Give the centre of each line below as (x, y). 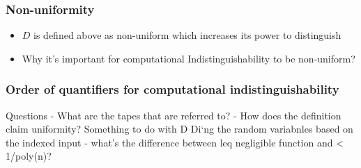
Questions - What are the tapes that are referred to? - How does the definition (174, 115)
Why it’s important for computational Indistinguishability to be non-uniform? (189, 58)
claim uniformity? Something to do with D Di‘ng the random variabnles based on (179, 129)
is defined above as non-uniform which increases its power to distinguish (187, 35)
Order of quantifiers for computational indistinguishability (172, 89)
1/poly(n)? (29, 156)
